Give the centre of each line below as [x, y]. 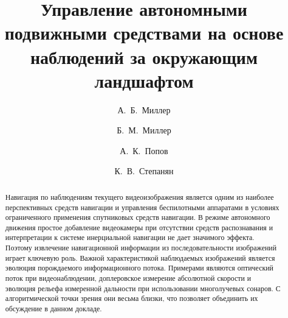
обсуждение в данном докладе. [53, 309]
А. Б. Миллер [144, 109]
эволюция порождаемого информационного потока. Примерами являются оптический [139, 268]
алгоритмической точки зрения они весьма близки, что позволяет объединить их [132, 298]
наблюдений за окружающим [144, 56]
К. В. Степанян [144, 171]
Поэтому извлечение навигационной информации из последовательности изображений [141, 248]
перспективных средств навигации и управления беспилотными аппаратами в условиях [142, 207]
